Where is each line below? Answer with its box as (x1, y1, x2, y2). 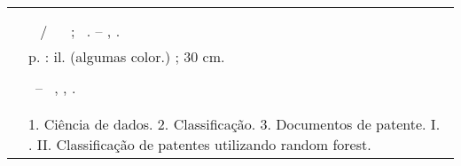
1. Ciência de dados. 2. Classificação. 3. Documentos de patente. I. (28, 113, 441, 134)
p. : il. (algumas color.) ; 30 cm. (28, 45, 225, 67)
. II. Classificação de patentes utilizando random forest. (28, 133, 371, 154)
